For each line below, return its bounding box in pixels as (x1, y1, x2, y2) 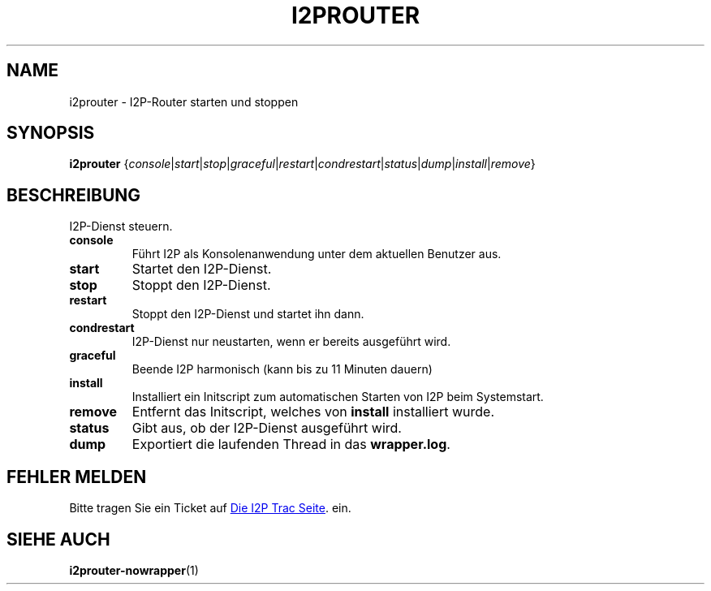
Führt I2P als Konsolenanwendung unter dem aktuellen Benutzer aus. (131, 247, 502, 261)
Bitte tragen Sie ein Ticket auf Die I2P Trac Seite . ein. (69, 501, 351, 516)
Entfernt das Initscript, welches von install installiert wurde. (131, 403, 494, 421)
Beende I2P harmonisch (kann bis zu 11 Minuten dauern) (131, 362, 433, 377)
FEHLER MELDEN (6, 466, 147, 487)
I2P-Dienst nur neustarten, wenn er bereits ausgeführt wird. (131, 334, 451, 349)
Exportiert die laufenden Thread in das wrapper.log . (131, 436, 450, 453)
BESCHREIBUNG (6, 184, 141, 205)
